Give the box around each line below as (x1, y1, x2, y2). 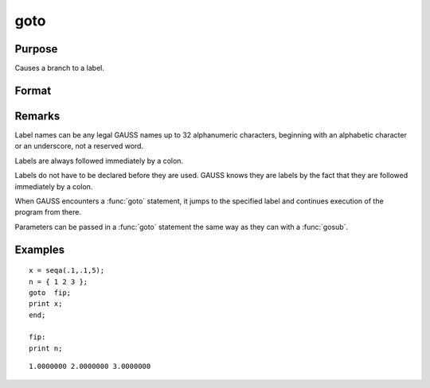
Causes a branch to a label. (14, 64, 105, 73)
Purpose (14, 42, 58, 56)
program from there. (14, 208, 81, 217)
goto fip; (29, 288, 72, 297)
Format (14, 83, 52, 97)
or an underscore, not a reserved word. (14, 142, 143, 151)
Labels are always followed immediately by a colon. (14, 156, 183, 165)
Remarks (14, 109, 61, 122)
